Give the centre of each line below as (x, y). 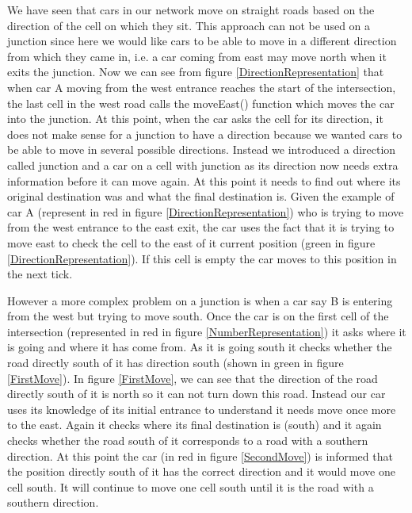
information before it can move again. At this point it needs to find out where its (204, 180)
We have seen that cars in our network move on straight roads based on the (191, 10)
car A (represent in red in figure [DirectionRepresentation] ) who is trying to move (206, 211)
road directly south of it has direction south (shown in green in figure (175, 363)
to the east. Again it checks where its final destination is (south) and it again (195, 425)
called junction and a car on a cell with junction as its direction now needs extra (203, 165)
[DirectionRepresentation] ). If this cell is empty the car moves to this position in (202, 258)
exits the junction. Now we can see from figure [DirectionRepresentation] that (196, 72)
